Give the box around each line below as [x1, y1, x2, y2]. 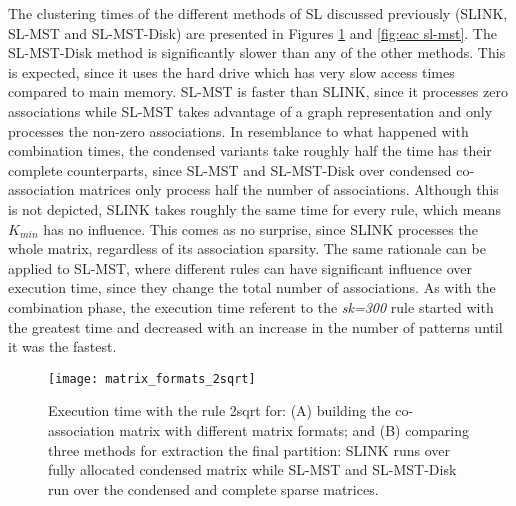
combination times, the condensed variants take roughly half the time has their [8, 140, 492, 161]
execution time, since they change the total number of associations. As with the [8, 277, 496, 298]
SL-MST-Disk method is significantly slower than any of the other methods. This [8, 42, 506, 63]
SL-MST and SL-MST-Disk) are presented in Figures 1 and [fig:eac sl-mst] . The [8, 22, 497, 43]
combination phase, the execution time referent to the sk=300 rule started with [8, 296, 494, 317]
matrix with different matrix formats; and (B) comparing [119, 419, 470, 440]
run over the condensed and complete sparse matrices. [48, 478, 379, 499]
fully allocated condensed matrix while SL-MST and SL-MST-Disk [48, 459, 457, 480]
